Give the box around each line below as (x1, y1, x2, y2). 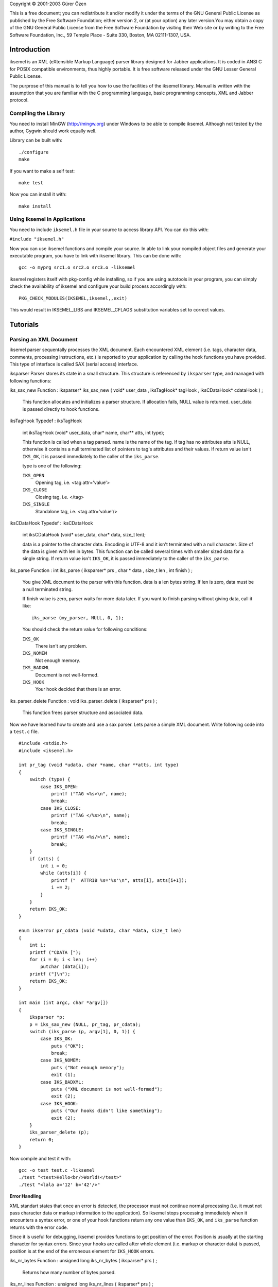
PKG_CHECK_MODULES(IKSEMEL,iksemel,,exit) (19, 295, 128, 301)
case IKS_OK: (40, 1036, 73, 1042)
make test (19, 180, 43, 185)
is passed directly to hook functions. (22, 406, 100, 412)
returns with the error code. (9, 1224, 68, 1230)
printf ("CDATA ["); (29, 949, 81, 955)
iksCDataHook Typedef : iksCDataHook (9, 520, 93, 526)
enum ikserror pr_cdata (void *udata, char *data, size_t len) (19, 928, 182, 934)
